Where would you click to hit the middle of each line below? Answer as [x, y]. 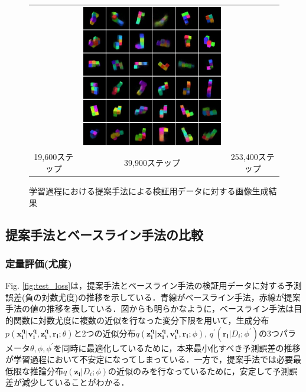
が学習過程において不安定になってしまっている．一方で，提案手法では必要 [149, 359]
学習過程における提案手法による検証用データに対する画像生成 [149, 191]
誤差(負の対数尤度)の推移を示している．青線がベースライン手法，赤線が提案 [153, 297]
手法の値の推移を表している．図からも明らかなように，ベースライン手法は [150, 308]
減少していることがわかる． [75, 382]
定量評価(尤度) [39, 263]
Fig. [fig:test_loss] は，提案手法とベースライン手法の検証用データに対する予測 [154, 285]
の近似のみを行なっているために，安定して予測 [199, 370]
